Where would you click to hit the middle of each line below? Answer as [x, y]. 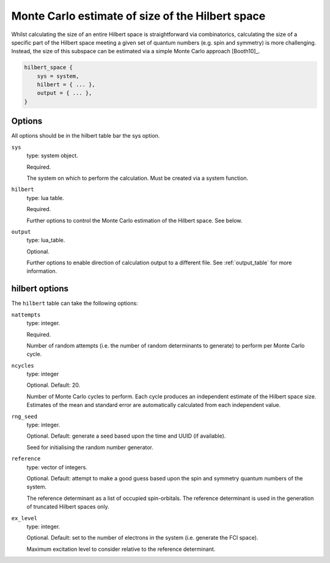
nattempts [26, 315]
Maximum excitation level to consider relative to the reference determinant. [121, 549]
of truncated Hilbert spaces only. [68, 507]
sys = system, [58, 76]
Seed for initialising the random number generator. [90, 447]
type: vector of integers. [57, 467]
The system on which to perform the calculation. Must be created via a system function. [137, 178]
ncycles [23, 365]
